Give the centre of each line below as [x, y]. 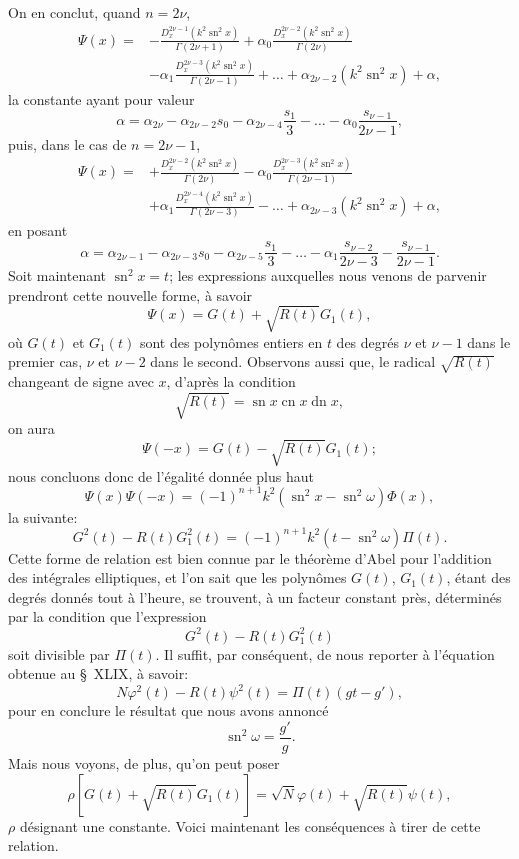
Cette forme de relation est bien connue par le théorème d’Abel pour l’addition [250, 557]
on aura [31, 428]
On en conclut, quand [74, 12]
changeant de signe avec [81, 381]
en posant [38, 230]
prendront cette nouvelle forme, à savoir [130, 294]
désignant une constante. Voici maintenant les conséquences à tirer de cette [250, 825]
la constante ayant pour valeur [101, 98]
